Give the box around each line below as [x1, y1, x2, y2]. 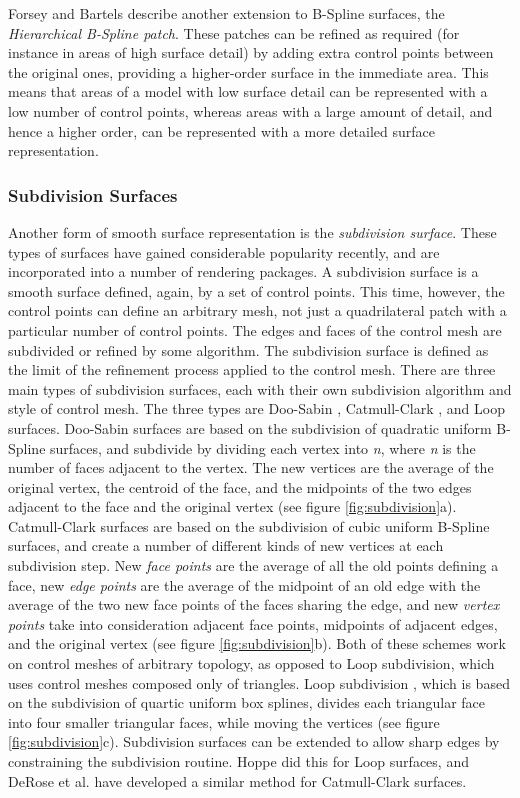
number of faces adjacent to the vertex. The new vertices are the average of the [8, 457, 494, 478]
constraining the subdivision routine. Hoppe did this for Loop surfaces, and [8, 751, 469, 771]
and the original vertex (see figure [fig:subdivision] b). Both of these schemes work [8, 633, 506, 654]
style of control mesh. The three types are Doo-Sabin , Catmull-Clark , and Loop [8, 398, 505, 419]
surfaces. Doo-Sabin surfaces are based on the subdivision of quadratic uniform [8, 417, 492, 438]
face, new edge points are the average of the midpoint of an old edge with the [8, 574, 481, 595]
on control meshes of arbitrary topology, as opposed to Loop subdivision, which [8, 653, 495, 674]
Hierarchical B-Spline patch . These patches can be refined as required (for [8, 22, 460, 43]
